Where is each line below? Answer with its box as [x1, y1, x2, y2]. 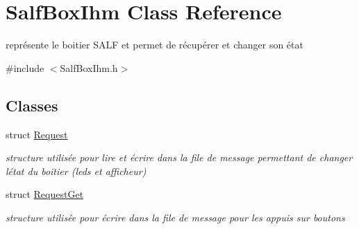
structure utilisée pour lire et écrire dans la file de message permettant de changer [6, 150, 353, 165]
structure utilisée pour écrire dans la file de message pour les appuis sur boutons [6, 210, 345, 224]
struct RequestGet [6, 187, 84, 201]
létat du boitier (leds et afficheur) [6, 163, 147, 178]
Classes [6, 94, 58, 116]
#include [6, 60, 44, 75]
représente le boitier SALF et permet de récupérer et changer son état [6, 37, 303, 52]
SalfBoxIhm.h [60, 60, 118, 75]
